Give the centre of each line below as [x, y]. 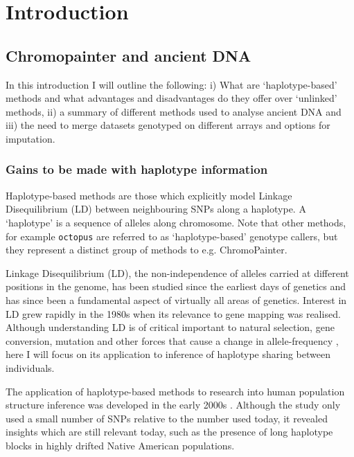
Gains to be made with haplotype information [137, 169]
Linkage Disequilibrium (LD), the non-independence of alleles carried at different [177, 272]
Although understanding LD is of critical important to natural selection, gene [170, 327]
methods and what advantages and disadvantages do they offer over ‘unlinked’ [171, 98]
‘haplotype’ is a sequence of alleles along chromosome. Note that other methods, [176, 222]
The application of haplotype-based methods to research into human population [175, 391]
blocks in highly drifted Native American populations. [120, 445]
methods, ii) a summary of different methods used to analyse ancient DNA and [174, 111]
